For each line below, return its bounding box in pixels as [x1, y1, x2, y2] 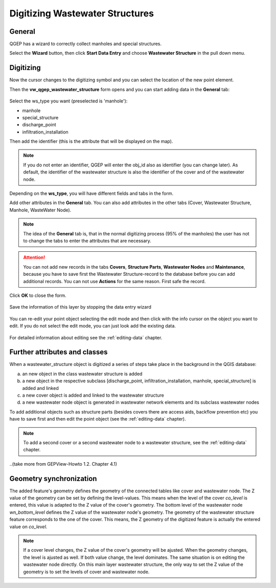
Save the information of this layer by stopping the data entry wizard [9, 304, 152, 310]
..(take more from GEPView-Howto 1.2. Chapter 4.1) [9, 461, 118, 467]
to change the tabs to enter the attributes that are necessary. [23, 238, 152, 244]
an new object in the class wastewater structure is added [22, 371, 143, 377]
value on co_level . [9, 524, 48, 530]
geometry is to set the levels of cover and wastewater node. [23, 569, 150, 575]
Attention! [23, 254, 45, 260]
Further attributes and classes [9, 348, 108, 357]
